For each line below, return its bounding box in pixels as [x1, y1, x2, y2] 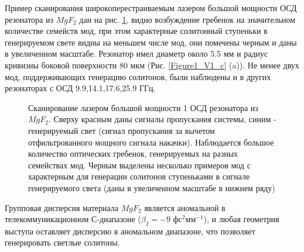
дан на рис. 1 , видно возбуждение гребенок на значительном [79, 13, 296, 25]
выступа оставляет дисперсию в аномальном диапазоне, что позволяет [5, 225, 255, 237]
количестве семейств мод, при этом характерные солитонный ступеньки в [5, 25, 268, 37]
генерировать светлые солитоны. [5, 236, 120, 248]
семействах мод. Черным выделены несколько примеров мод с [28, 158, 251, 171]
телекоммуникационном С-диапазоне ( [5, 213, 141, 225]
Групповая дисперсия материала [5, 201, 119, 213]
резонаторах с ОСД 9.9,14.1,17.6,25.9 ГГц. [5, 82, 156, 94]
